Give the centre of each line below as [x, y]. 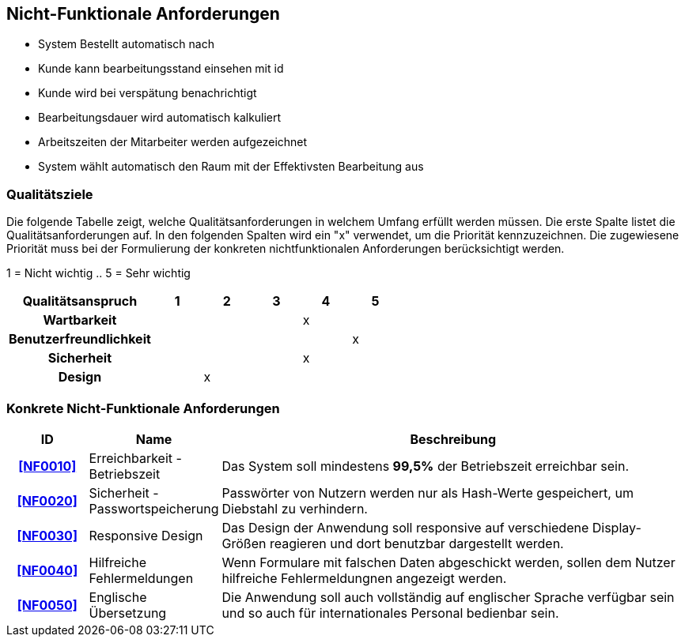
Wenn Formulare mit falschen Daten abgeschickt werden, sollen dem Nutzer [448, 562]
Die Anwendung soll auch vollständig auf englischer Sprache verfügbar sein [448, 597]
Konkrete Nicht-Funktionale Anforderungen [143, 408]
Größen [244, 543]
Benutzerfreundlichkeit [80, 339]
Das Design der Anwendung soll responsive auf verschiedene [405, 527]
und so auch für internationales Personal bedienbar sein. [390, 613]
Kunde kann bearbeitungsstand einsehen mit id [161, 69]
